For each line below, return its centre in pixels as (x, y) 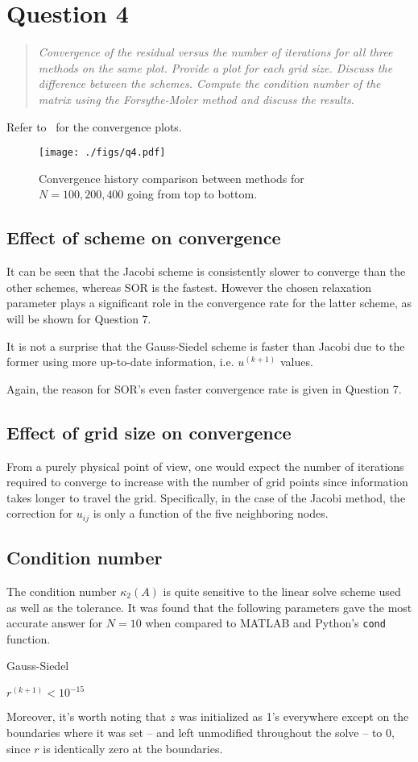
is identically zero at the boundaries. (133, 748)
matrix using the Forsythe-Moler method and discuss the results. (196, 99)
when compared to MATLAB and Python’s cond (265, 623)
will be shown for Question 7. (79, 318)
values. (296, 362)
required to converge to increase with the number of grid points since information (207, 482)
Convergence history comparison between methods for (172, 178)
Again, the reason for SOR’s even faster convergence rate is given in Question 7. (204, 388)
